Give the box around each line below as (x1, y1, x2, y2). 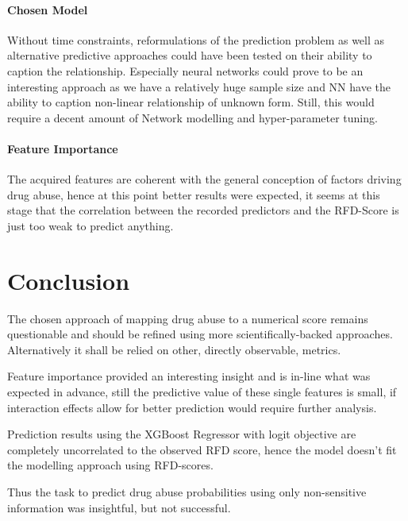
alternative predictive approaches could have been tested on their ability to (7, 47, 372, 64)
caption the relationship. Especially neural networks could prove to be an (7, 62, 364, 79)
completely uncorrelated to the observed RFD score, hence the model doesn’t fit (7, 441, 397, 457)
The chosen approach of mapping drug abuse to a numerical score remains (7, 310, 368, 326)
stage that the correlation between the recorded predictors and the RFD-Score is (7, 202, 399, 218)
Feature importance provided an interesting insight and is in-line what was (7, 368, 371, 384)
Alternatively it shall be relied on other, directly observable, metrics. (7, 341, 341, 357)
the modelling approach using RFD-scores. (7, 457, 214, 473)
